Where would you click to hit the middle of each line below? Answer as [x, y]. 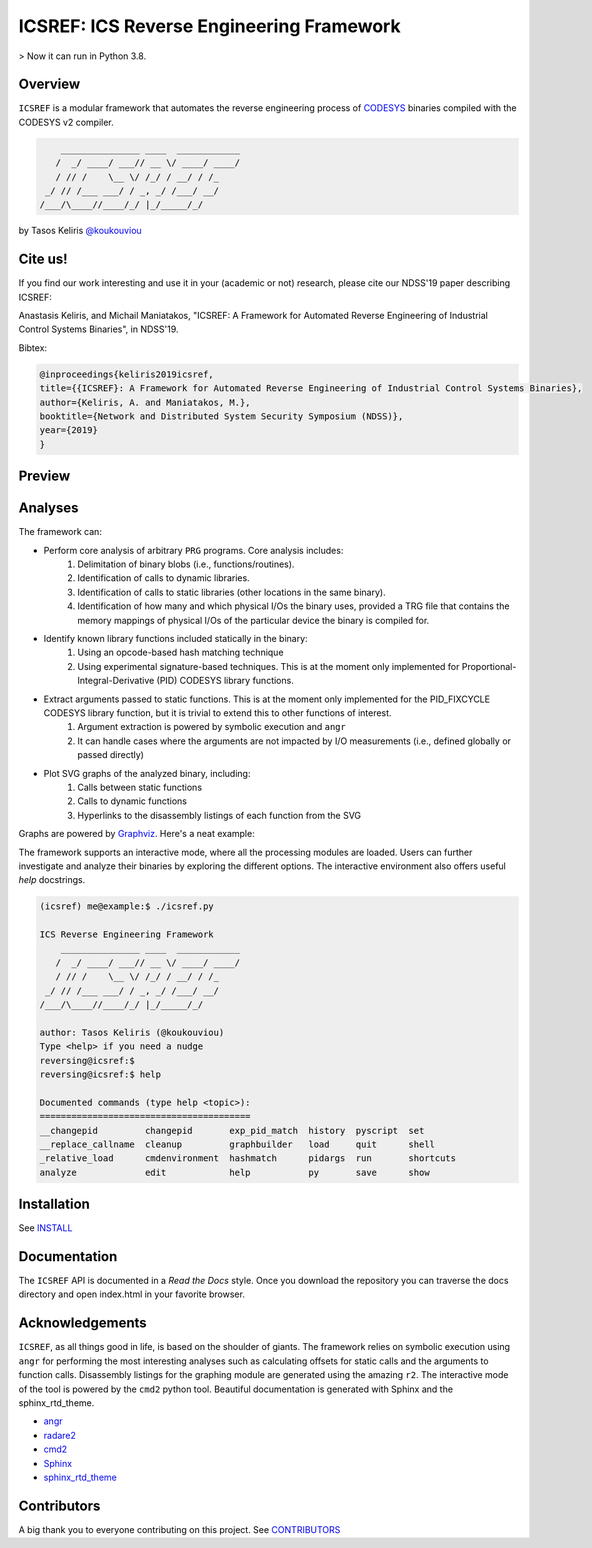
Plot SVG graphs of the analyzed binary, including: [147, 773]
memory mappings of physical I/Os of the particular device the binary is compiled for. [253, 620]
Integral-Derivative [116, 681]
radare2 [60, 1435]
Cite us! [43, 259]
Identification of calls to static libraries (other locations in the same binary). [231, 592]
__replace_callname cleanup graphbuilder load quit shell [237, 1144]
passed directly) [111, 755]
